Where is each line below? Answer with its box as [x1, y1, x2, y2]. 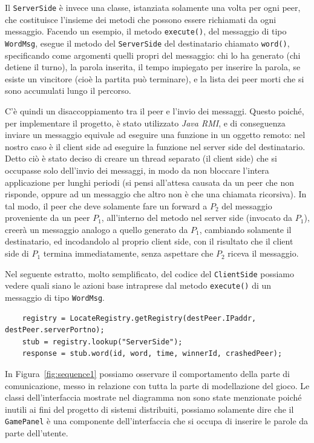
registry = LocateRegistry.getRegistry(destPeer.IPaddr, [22, 313, 257, 323]
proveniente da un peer [5, 211, 90, 224]
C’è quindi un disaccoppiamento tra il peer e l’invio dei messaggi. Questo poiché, [5, 104, 304, 117]
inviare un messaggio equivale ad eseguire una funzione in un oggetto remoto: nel [5, 128, 306, 141]
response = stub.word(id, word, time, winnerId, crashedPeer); [22, 349, 283, 358]
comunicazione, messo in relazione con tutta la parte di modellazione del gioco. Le [5, 379, 310, 392]
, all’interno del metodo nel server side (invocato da [101, 211, 293, 224]
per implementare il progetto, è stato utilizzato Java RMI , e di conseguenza [5, 116, 286, 129]
